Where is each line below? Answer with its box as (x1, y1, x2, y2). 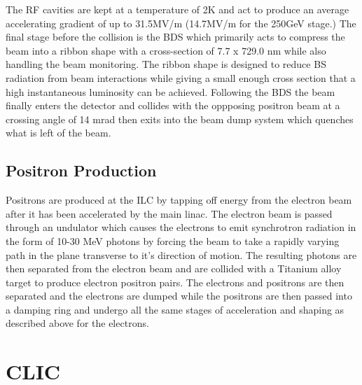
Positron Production (6, 160, 157, 181)
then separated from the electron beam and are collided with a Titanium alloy (6, 261, 342, 276)
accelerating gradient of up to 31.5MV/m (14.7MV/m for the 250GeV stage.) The (6, 15, 356, 30)
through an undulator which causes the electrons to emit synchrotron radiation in (6, 220, 356, 234)
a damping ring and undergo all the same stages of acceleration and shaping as (6, 302, 344, 316)
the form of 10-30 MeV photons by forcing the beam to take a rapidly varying (6, 233, 340, 248)
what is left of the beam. (6, 125, 111, 140)
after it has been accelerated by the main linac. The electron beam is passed (6, 206, 333, 220)
